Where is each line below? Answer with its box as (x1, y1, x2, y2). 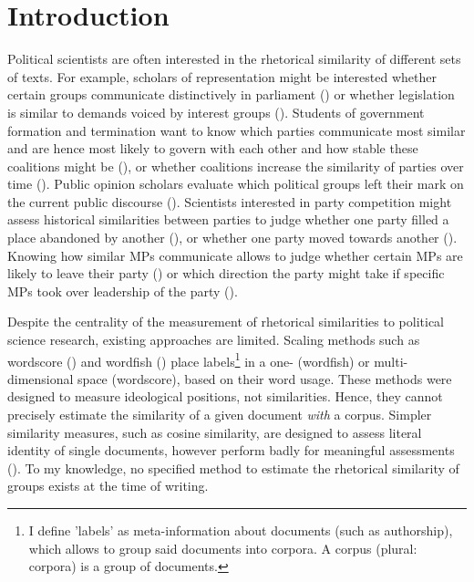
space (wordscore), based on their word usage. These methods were (77, 369, 452, 388)
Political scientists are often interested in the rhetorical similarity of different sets (7, 49, 461, 68)
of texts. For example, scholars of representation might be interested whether (7, 67, 437, 86)
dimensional (7, 369, 74, 388)
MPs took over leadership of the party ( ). (7, 281, 238, 300)
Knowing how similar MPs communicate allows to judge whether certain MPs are (7, 245, 463, 265)
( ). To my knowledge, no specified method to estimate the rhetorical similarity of (7, 458, 459, 477)
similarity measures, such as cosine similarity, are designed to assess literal (7, 422, 422, 442)
